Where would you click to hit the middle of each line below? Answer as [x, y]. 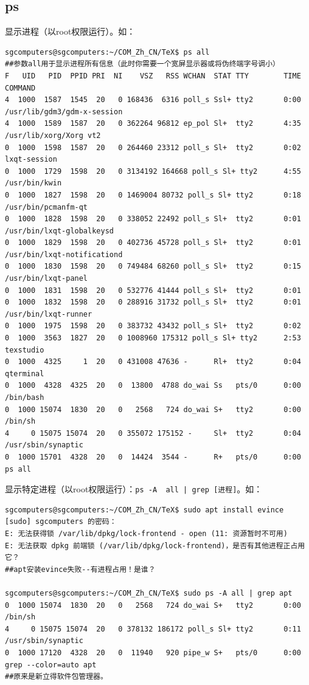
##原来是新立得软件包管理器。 [56, 677]
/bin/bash [25, 398]
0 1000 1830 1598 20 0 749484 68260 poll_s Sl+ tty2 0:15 [153, 267]
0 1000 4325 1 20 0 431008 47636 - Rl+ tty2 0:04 [153, 362]
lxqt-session [31, 160]
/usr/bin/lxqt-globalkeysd [59, 231]
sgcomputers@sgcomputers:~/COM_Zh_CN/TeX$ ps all [107, 52]
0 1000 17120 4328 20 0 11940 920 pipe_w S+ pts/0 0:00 [153, 652]
